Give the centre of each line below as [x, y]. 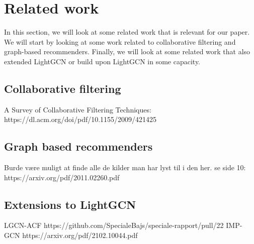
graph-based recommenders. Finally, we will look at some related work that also [127, 51]
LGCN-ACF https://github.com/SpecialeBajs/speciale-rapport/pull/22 [114, 225]
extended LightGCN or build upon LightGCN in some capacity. [102, 61]
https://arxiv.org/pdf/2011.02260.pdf [62, 177]
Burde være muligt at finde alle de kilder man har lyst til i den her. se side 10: [125, 167]
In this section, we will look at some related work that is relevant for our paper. [127, 32]
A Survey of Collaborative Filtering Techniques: [78, 109]
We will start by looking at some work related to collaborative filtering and [120, 41]
